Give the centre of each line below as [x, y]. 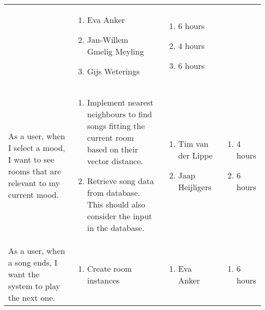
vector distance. [115, 161]
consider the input [120, 216]
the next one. [32, 298]
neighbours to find [120, 114]
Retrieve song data [120, 181]
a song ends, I [33, 262]
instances [103, 280]
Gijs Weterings [113, 71]
